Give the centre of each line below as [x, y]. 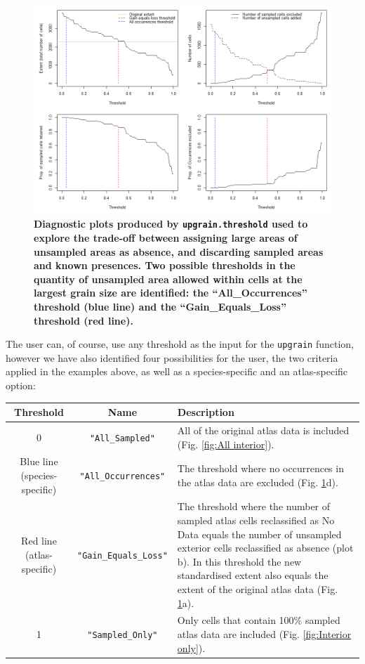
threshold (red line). [84, 320]
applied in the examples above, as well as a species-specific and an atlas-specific [177, 371]
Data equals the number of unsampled [259, 534]
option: [21, 385]
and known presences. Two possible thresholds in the [165, 265]
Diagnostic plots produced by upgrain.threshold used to [171, 224]
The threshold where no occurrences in [260, 468]
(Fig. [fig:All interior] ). [226, 444]
